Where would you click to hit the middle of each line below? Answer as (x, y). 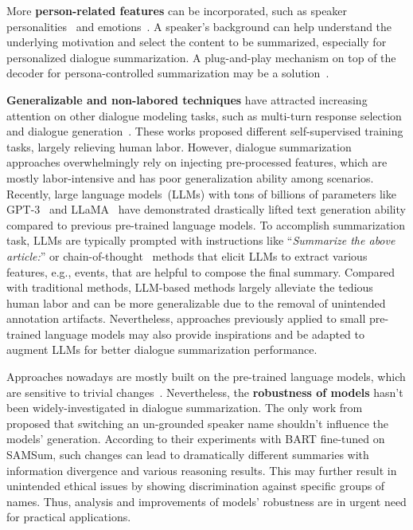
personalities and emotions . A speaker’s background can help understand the (199, 26)
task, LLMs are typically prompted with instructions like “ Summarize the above (201, 240)
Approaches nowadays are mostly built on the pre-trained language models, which (206, 377)
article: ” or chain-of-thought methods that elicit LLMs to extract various (187, 255)
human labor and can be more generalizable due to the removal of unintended (196, 302)
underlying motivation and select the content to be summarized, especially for (197, 42)
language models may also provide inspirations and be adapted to (205, 334)
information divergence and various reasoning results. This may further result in (202, 470)
